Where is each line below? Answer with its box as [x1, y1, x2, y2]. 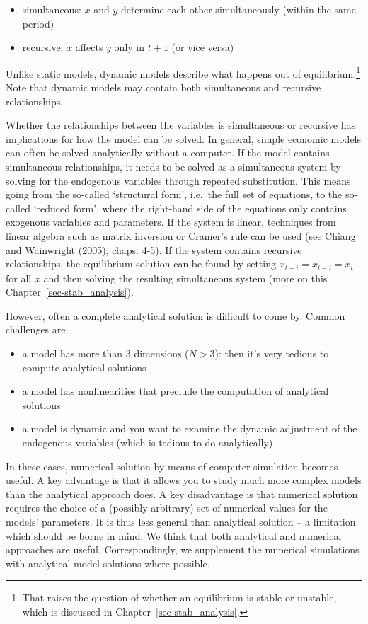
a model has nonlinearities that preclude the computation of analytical [22, 383, 329, 398]
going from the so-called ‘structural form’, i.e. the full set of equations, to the [6, 187, 343, 202]
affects [75, 40, 103, 54]
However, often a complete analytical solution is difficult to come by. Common [6, 308, 345, 323]
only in [114, 40, 145, 54]
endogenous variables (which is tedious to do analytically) [22, 434, 273, 449]
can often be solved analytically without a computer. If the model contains [6, 145, 330, 160]
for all [6, 270, 32, 285]
